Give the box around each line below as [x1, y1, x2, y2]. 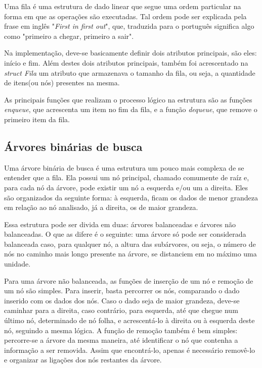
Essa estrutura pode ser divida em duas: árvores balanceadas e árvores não [4, 219, 236, 229]
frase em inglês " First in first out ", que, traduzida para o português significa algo [4, 21, 254, 31]
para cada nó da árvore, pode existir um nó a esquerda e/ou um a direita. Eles [4, 182, 248, 192]
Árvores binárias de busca [4, 138, 143, 154]
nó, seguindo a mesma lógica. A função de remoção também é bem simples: [4, 325, 238, 335]
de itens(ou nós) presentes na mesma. [4, 77, 120, 88]
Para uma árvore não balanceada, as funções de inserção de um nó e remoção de [4, 275, 253, 286]
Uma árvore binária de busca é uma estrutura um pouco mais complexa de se [4, 162, 244, 173]
